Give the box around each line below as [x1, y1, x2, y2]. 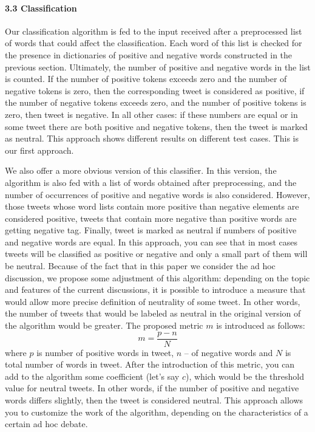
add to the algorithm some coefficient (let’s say [5, 369, 180, 382]
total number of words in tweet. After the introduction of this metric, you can [5, 358, 295, 371]
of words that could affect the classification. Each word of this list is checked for [5, 36, 302, 49]
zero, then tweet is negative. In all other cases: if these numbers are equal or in [5, 108, 298, 120]
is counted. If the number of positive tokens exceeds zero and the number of [5, 72, 287, 85]
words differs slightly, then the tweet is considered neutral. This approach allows [5, 394, 303, 406]
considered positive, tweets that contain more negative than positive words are [5, 211, 297, 224]
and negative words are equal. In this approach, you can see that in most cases [5, 235, 297, 248]
